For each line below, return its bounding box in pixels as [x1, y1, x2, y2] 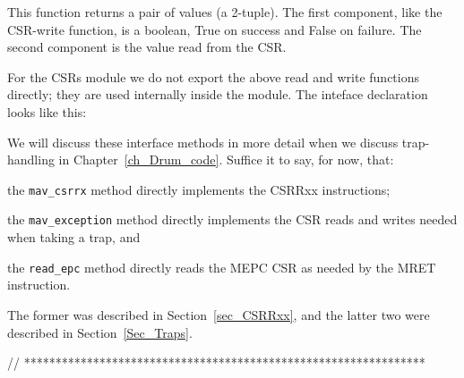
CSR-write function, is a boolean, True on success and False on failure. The [7, 20, 422, 38]
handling [7, 150, 55, 169]
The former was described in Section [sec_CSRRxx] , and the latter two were [7, 305, 430, 323]
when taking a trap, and [7, 228, 141, 247]
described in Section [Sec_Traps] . [7, 323, 193, 341]
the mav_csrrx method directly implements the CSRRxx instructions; [7, 180, 391, 198]
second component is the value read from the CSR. [7, 38, 287, 56]
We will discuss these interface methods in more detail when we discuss [7, 132, 399, 151]
